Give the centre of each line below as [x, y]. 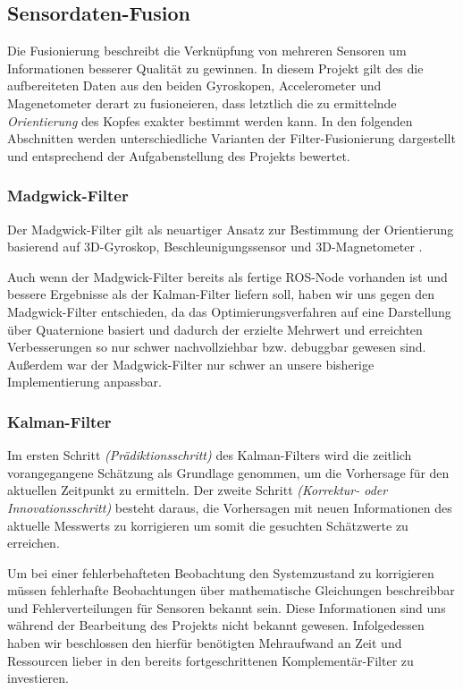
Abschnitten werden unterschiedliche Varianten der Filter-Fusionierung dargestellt [231, 138]
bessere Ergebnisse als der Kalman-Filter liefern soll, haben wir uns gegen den [221, 294]
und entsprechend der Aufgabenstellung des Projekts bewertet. [179, 155]
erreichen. [34, 543]
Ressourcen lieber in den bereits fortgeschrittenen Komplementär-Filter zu [210, 660]
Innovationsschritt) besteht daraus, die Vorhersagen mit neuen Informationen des [230, 507]
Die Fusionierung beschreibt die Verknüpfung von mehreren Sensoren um [207, 51]
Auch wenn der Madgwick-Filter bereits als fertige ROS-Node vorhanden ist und [227, 276]
